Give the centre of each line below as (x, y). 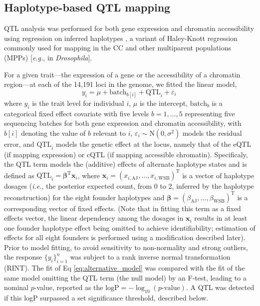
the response (23, 257)
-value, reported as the (69, 287)
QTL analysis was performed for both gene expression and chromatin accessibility (129, 28)
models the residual (212, 133)
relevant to (110, 133)
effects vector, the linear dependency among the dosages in (94, 218)
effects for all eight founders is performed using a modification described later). (125, 237)
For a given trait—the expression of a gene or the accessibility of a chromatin (122, 74)
